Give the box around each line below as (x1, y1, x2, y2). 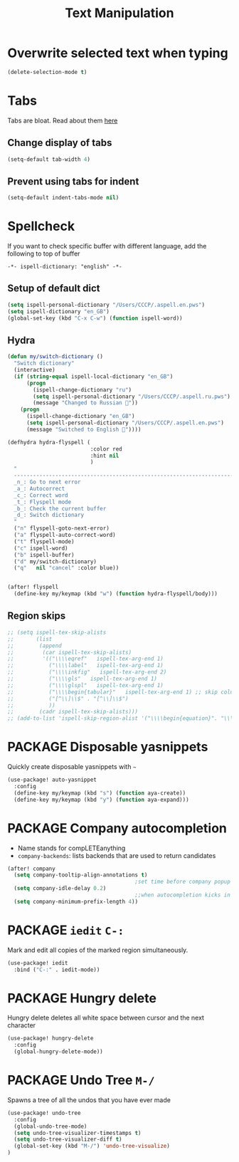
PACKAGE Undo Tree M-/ (7, 1072, 155, 1089)
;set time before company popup (134, 878, 231, 886)
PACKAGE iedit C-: (7, 922, 124, 938)
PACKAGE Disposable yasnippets (7, 739, 208, 755)
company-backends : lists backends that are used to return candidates (17, 851, 216, 859)
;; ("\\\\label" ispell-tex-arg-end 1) (7, 662, 164, 669)
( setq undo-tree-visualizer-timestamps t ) (14, 1129, 142, 1136)
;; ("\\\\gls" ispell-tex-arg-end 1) (7, 675, 158, 682)
